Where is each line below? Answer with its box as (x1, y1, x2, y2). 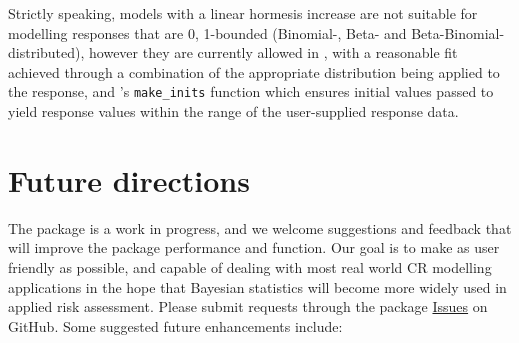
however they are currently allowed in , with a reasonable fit (89, 42, 458, 63)
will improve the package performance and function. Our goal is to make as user (8, 237, 500, 258)
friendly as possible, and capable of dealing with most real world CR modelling (8, 256, 492, 277)
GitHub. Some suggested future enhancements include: (8, 315, 343, 336)
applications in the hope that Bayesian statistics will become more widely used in (8, 276, 507, 297)
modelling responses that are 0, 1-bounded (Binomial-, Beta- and (8, 22, 407, 43)
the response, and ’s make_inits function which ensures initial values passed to (8, 81, 494, 102)
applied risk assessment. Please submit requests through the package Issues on (8, 296, 488, 317)
